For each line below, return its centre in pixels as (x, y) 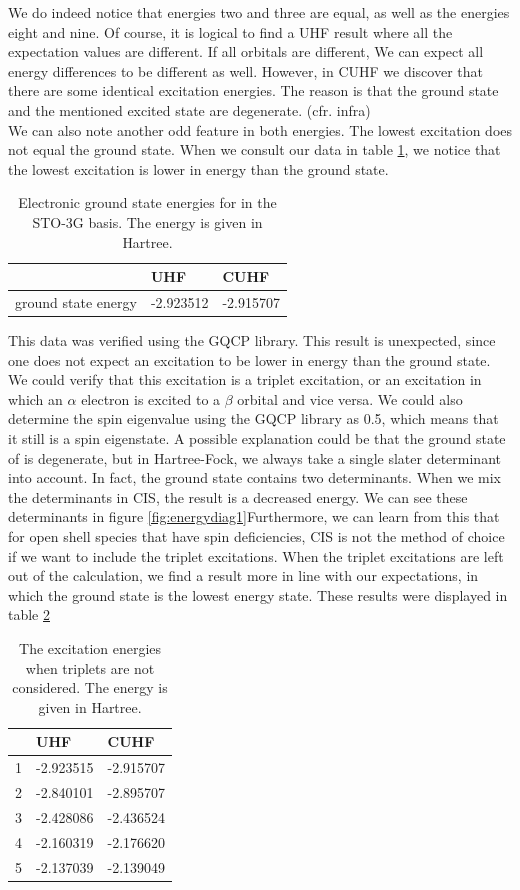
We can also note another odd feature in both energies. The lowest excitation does (260, 129)
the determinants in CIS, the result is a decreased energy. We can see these (238, 496)
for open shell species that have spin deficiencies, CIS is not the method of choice (256, 536)
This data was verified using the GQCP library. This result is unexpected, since (252, 340)
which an (35, 398)
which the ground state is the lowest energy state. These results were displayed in (258, 594)
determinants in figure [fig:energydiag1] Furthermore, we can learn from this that (254, 516)
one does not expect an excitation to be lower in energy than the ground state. (249, 359)
